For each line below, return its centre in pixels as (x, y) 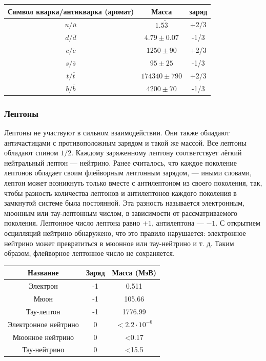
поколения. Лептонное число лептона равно (72, 223)
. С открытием (238, 223)
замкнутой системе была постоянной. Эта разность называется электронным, (125, 203)
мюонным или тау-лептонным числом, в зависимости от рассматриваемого (121, 213)
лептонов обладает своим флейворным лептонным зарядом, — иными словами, (128, 173)
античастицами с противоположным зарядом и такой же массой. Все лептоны (125, 142)
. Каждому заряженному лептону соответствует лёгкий (157, 153)
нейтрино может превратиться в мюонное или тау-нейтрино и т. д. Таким (119, 243)
